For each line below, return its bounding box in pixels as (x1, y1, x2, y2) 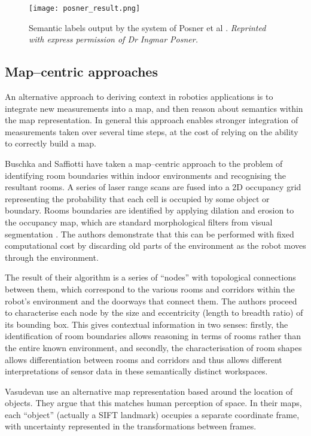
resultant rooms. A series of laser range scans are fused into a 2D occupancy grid (5, 181, 301, 193)
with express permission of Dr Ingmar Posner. (29, 33, 198, 45)
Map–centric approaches (5, 62, 158, 81)
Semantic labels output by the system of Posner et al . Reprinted (29, 21, 266, 33)
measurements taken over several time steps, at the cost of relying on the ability (5, 125, 298, 138)
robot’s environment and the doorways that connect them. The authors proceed (5, 294, 297, 307)
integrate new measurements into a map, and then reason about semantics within (5, 102, 303, 114)
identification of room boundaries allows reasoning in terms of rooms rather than (5, 330, 301, 342)
